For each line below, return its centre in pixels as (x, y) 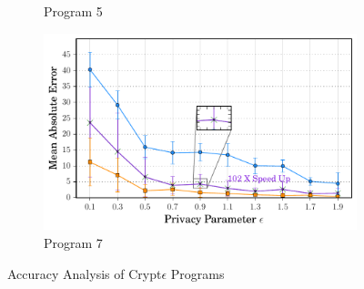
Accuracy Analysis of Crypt (85, 273)
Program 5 (73, 11)
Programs (197, 273)
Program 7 (73, 243)
